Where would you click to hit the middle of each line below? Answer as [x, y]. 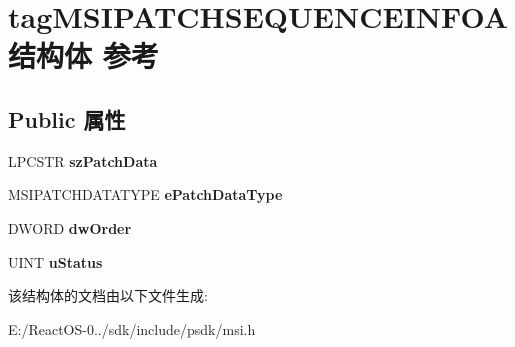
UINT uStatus [55, 261]
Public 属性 [67, 118]
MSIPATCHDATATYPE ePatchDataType [145, 194]
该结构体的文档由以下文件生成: [108, 295]
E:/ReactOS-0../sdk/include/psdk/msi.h [132, 328]
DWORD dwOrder [70, 227]
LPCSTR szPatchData [83, 160]
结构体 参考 [83, 55]
